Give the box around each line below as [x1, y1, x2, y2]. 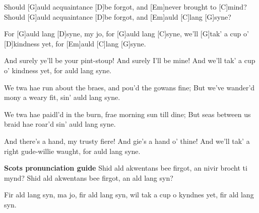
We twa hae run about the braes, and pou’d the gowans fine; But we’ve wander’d [4, 82, 255, 92]
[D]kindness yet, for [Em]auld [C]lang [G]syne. [4, 38, 146, 48]
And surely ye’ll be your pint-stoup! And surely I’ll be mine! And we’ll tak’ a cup [4, 55, 255, 66]
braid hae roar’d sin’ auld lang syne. [4, 119, 116, 129]
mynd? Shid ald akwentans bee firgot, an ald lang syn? [4, 172, 173, 183]
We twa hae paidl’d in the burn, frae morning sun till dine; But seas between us [4, 109, 251, 119]
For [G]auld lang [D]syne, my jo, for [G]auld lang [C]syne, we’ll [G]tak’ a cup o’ [4, 28, 249, 39]
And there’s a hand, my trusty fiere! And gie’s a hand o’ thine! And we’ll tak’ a [4, 135, 250, 146]
